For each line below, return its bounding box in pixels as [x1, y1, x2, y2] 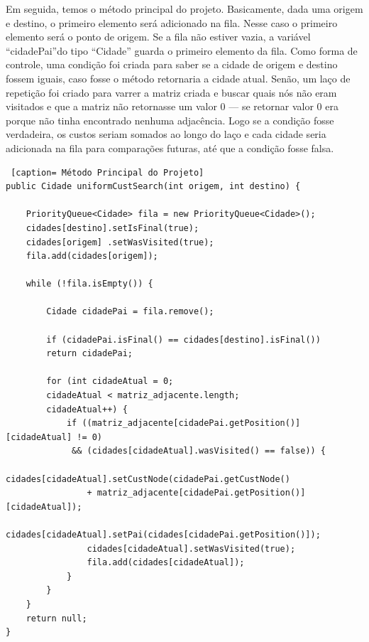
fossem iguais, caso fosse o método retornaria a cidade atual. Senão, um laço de [6, 70, 351, 85]
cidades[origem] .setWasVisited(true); [26, 237, 214, 247]
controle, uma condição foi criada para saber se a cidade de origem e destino [6, 57, 338, 72]
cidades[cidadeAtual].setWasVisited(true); [87, 543, 296, 554]
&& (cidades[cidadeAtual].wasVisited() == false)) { [72, 446, 326, 456]
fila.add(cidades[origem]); [26, 251, 158, 262]
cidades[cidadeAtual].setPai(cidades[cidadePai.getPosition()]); [6, 529, 321, 540]
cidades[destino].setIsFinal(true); [26, 223, 199, 233]
